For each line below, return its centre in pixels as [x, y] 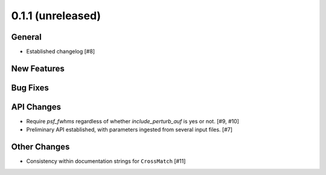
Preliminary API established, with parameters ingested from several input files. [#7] [129, 130]
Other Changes [40, 147]
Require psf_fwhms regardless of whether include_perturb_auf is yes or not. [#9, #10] [133, 121]
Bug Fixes [30, 87]
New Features [38, 68]
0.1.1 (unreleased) [56, 16]
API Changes [36, 107]
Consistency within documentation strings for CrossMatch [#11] [106, 161]
